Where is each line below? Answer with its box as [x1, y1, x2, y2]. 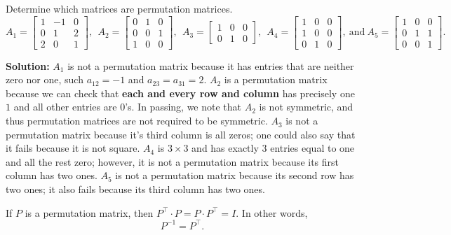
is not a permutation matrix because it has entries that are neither [67, 58, 354, 73]
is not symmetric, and [259, 99, 354, 114]
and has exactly [191, 141, 259, 155]
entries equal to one [270, 141, 355, 155]
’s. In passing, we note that [125, 99, 242, 114]
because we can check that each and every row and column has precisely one [6, 85, 355, 100]
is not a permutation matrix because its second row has [115, 168, 354, 183]
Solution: [6, 58, 50, 73]
